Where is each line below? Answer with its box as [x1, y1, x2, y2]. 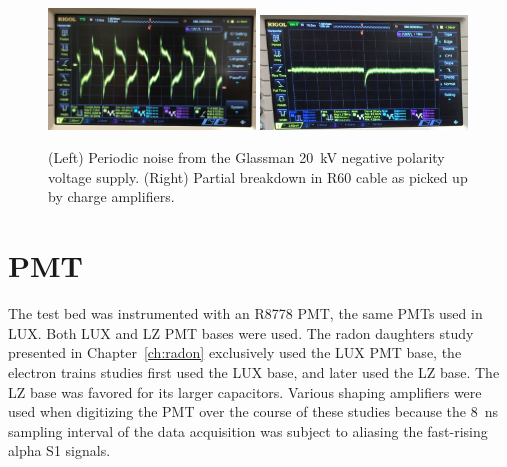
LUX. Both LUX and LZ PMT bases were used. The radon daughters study [8, 322, 474, 343]
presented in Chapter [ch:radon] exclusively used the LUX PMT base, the [8, 342, 462, 363]
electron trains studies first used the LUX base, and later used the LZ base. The [8, 361, 500, 382]
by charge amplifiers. [48, 186, 175, 207]
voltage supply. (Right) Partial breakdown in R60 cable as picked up [48, 166, 468, 187]
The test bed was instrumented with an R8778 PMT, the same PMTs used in [8, 303, 483, 324]
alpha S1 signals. [8, 440, 111, 461]
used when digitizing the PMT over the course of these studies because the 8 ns [8, 401, 498, 422]
